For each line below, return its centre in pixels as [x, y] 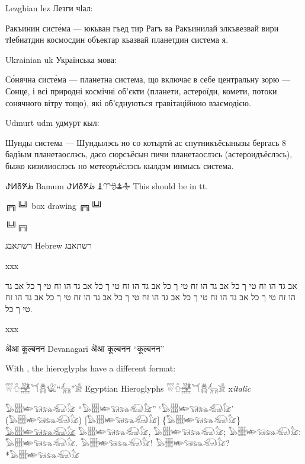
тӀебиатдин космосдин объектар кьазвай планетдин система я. [117, 39]
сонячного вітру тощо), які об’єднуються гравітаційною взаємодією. [128, 102]
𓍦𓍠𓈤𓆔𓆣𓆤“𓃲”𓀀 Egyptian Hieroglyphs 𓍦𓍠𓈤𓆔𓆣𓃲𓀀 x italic [128, 388]
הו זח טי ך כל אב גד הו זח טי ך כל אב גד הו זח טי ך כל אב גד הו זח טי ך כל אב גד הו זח [150, 297]
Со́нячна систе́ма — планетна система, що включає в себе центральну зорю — [148, 79]
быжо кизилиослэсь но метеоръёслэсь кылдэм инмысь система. [120, 165]
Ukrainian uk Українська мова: [61, 59]
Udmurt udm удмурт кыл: [52, 123]
